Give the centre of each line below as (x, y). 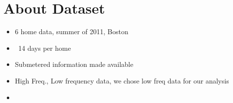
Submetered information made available (74, 64)
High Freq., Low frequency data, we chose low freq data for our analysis (122, 80)
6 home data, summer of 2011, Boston (72, 31)
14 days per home (45, 48)
